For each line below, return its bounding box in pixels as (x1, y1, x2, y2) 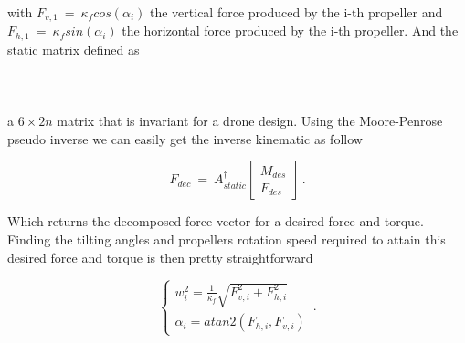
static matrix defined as (7, 39, 140, 58)
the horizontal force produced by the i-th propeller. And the (122, 21, 459, 40)
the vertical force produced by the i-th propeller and (149, 3, 443, 21)
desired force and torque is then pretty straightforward (7, 247, 313, 266)
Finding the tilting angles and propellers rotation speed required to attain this (7, 230, 446, 249)
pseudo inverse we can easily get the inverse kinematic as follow (7, 129, 363, 148)
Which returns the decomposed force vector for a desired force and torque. (7, 212, 424, 231)
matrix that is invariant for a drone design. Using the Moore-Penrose (57, 111, 443, 130)
